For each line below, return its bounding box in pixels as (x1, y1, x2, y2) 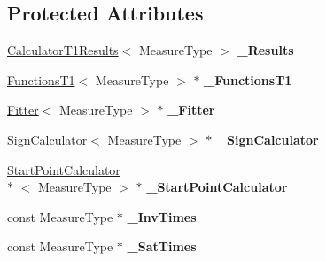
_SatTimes (127, 237, 197, 256)
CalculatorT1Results (7, 41, 119, 59)
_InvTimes (127, 207, 197, 225)
